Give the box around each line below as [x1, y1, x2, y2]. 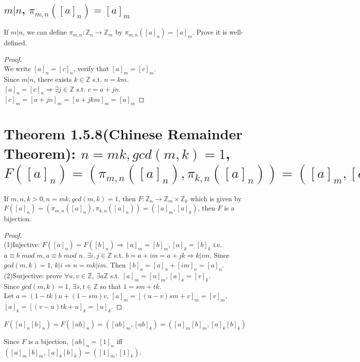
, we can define [22, 27, 67, 37]
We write [4, 63, 31, 74]
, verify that [73, 63, 109, 74]
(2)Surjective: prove [4, 270, 62, 280]
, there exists [34, 74, 72, 84]
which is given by [190, 193, 242, 203]
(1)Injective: [4, 239, 40, 249]
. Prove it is [192, 27, 227, 37]
